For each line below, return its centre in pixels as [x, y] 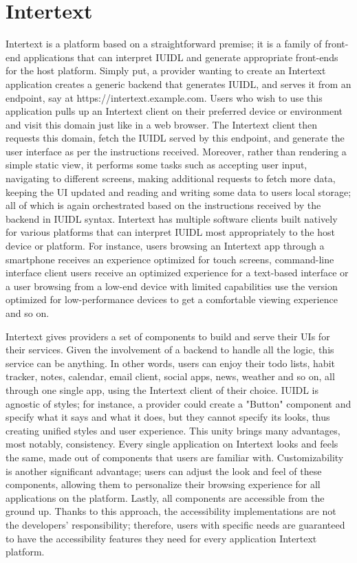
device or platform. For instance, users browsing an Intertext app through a [165, 246]
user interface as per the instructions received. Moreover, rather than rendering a [176, 151]
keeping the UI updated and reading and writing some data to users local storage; [178, 191]
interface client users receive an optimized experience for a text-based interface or [177, 273]
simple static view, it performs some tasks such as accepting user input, [156, 165]
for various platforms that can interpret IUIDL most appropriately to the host [170, 232]
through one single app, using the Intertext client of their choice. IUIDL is [162, 389]
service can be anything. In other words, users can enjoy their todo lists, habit [170, 363]
